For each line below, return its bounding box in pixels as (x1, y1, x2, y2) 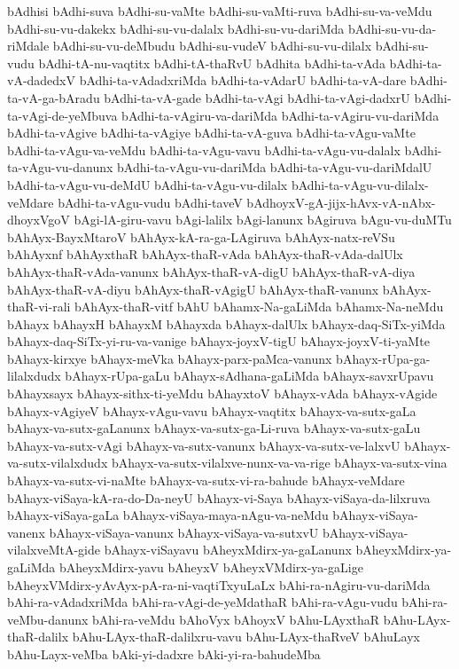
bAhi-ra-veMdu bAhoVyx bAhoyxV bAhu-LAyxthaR (92, 610, 380, 628)
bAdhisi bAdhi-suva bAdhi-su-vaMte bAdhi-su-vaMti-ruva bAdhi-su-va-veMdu (7, 2, 432, 20)
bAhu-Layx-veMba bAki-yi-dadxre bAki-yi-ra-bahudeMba (7, 644, 321, 663)
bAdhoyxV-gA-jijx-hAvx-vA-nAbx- (246, 193, 436, 211)
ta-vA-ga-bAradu (7, 88, 100, 106)
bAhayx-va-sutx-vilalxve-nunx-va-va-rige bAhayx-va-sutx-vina (111, 453, 447, 472)
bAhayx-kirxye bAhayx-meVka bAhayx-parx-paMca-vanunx (7, 349, 332, 367)
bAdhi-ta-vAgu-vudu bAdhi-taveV (58, 193, 243, 211)
